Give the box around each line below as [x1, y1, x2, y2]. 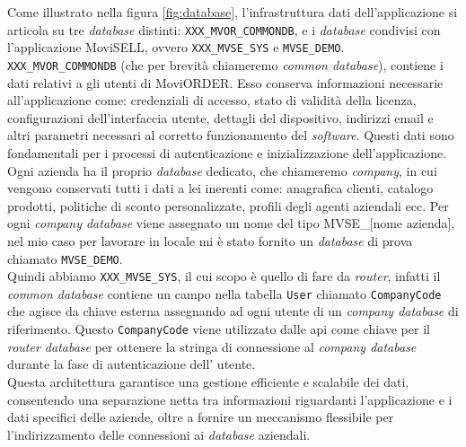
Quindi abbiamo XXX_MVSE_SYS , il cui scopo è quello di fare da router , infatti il [7, 267, 441, 285]
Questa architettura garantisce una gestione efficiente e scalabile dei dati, [7, 372, 409, 390]
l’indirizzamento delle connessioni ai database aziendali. [7, 425, 311, 443]
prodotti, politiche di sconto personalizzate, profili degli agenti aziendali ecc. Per [7, 196, 449, 215]
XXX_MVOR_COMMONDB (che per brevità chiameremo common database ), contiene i [7, 55, 444, 74]
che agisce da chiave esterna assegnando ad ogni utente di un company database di [7, 302, 459, 320]
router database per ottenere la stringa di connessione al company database [7, 337, 417, 355]
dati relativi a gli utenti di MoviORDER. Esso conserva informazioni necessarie [7, 73, 444, 92]
